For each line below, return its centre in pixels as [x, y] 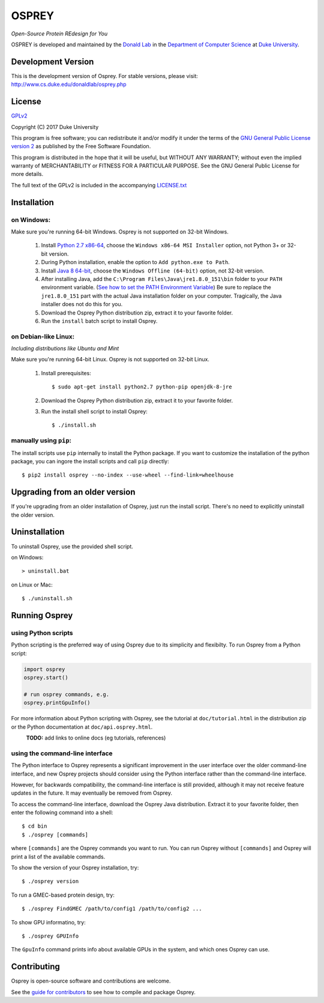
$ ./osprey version [50, 881]
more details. [27, 174]
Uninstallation [38, 532]
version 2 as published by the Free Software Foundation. [81, 146]
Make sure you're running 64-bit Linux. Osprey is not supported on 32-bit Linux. [110, 360]
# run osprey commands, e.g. [67, 694]
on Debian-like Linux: [43, 336]
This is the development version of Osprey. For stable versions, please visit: [104, 76]
